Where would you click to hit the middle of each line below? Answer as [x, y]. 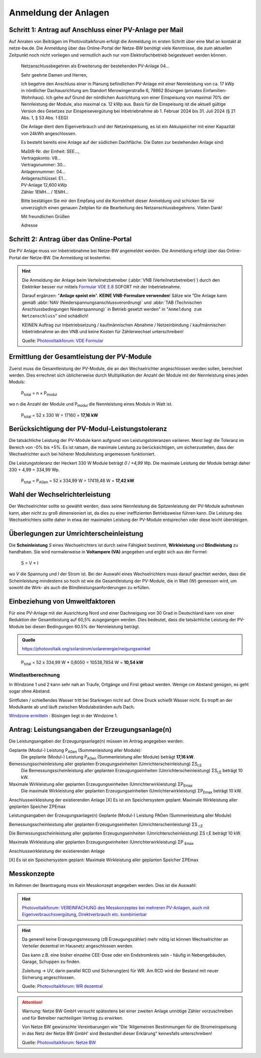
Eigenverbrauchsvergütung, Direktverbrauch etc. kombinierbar [85, 915]
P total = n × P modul [39, 394]
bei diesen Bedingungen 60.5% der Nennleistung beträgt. [82, 626]
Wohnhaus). [33, 97]
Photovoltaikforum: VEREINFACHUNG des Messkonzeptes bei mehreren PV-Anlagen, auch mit [116, 908]
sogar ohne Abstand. [30, 691]
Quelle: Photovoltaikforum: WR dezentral [62, 986]
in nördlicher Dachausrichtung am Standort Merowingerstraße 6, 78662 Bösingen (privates [112, 91]
